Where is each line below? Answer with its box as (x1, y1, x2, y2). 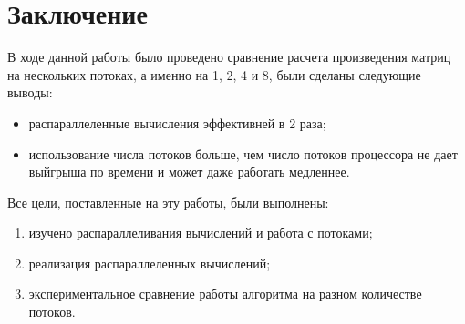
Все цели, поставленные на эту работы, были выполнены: (7, 192, 329, 211)
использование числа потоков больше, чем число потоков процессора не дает (28, 144, 458, 163)
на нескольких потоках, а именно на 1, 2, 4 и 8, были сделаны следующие (7, 65, 421, 84)
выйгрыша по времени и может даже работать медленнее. (28, 162, 350, 181)
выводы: (7, 83, 53, 102)
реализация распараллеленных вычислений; (28, 253, 271, 272)
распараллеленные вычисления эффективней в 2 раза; (28, 113, 326, 132)
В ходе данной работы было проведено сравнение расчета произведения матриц (7, 47, 451, 66)
